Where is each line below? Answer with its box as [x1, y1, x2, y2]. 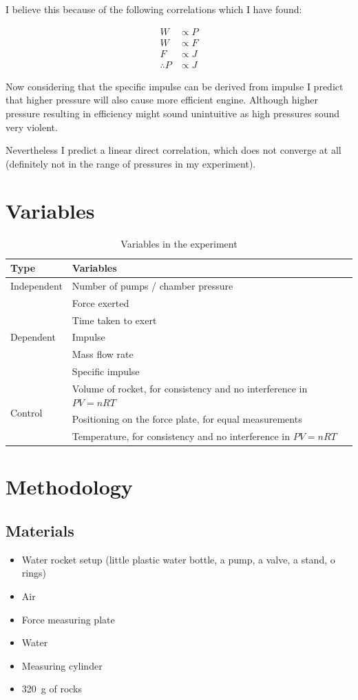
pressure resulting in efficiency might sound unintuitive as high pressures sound [6, 106, 340, 120]
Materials [6, 520, 74, 541]
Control [10, 405, 43, 419]
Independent [10, 278, 63, 292]
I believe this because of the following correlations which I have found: [6, 2, 302, 16]
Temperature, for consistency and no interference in [72, 429, 290, 443]
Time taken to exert [72, 312, 157, 327]
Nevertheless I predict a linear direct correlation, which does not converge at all [6, 143, 341, 157]
